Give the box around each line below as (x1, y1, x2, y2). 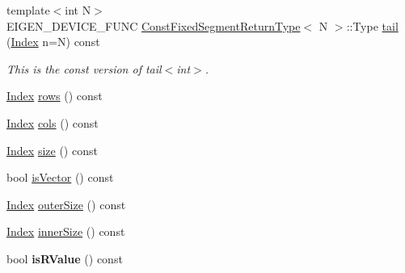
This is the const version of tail (6, 60, 162, 77)
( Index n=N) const (6, 33, 100, 50)
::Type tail (346, 17, 399, 34)
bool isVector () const (6, 169, 114, 186)
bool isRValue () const (6, 250, 123, 267)
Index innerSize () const (6, 223, 125, 240)
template (6, 2, 50, 18)
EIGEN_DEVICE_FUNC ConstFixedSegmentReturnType (6, 17, 301, 34)
